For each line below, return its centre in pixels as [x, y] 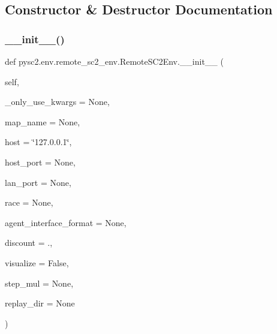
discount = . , [29, 243]
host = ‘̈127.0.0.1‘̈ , [38, 142]
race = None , [29, 202]
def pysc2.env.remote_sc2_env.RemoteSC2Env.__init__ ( [114, 61]
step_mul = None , [39, 283]
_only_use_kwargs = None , [57, 102]
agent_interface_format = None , [66, 222]
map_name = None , [43, 121]
